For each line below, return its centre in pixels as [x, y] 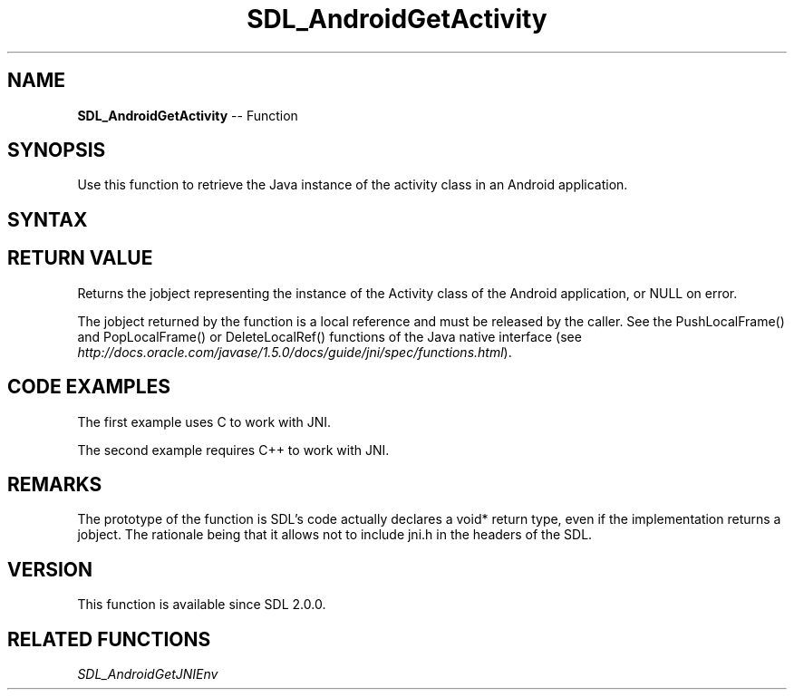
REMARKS [55, 484]
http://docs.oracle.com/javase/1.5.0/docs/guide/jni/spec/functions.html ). [295, 352]
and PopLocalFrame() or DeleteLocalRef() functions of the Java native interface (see [329, 336]
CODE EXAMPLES [89, 387]
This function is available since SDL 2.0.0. [202, 605]
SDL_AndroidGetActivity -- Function [188, 115]
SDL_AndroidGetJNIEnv [148, 674]
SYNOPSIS [57, 150]
